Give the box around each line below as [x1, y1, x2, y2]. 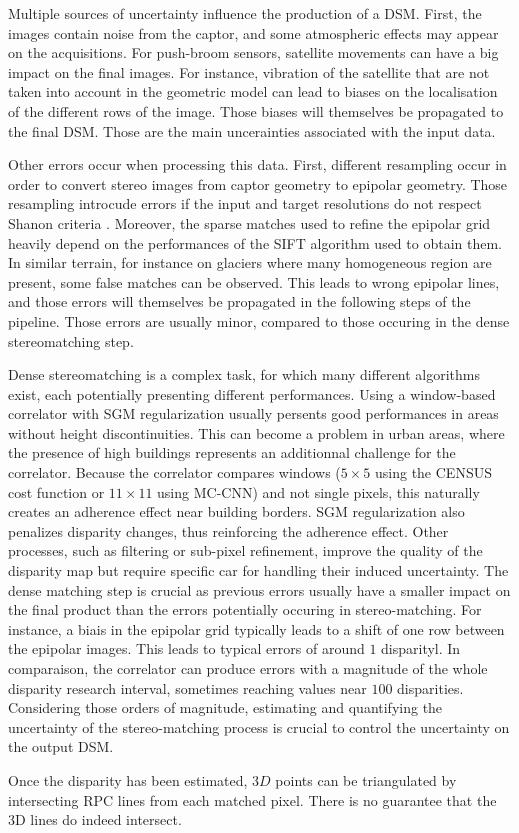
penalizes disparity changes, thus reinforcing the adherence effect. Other [8, 520, 449, 541]
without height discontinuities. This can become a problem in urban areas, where [8, 422, 505, 443]
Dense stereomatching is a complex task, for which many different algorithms [8, 364, 481, 385]
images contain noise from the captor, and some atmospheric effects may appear [8, 22, 499, 43]
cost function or [8, 481, 105, 502]
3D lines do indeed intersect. [8, 809, 182, 830]
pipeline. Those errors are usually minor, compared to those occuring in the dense [8, 310, 510, 331]
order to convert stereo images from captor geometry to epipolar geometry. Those [8, 173, 508, 194]
